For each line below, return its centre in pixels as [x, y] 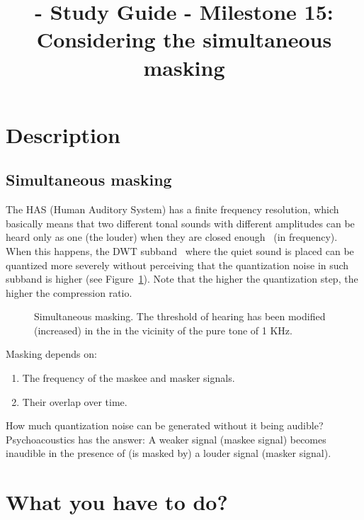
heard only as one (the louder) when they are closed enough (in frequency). [172, 237]
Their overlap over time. [75, 401]
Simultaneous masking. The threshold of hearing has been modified [180, 316]
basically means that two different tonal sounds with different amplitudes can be [180, 223]
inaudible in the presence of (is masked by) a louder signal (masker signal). [169, 453]
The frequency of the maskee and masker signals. [129, 378]
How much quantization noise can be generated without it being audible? [165, 425]
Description [63, 134]
